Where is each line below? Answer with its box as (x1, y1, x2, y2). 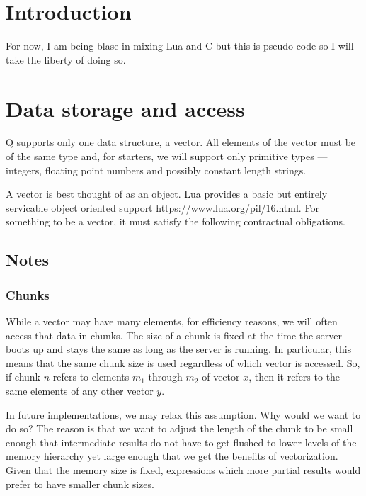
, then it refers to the (248, 369, 341, 384)
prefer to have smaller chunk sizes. (6, 476, 154, 491)
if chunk (6, 369, 41, 384)
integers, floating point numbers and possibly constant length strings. (6, 162, 307, 177)
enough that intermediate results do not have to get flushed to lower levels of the (6, 434, 357, 449)
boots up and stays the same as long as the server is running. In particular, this (6, 342, 352, 356)
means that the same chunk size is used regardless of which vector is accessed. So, (6, 355, 360, 370)
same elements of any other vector (6, 383, 154, 398)
